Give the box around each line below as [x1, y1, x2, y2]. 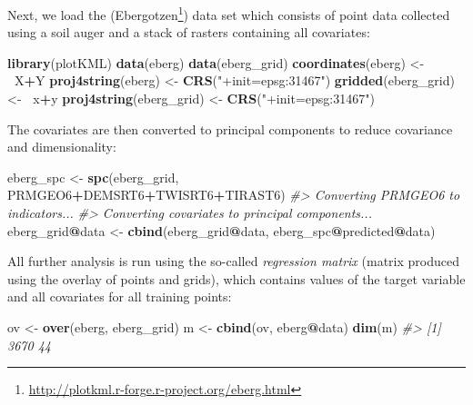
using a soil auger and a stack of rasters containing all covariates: [7, 23, 370, 42]
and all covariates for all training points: [7, 287, 232, 306]
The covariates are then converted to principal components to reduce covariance [7, 119, 453, 138]
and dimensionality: [7, 137, 116, 156]
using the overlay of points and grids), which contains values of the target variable [7, 269, 466, 288]
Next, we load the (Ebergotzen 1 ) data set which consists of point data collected [7, 3, 450, 24]
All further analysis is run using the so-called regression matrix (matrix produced [7, 252, 459, 271]
